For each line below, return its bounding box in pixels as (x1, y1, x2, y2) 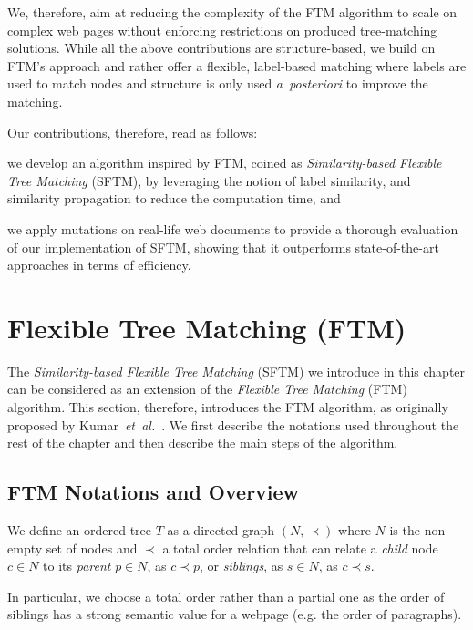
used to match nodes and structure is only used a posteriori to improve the (7, 74, 428, 93)
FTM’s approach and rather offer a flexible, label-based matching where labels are (7, 56, 467, 75)
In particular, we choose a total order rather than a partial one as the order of (7, 586, 445, 605)
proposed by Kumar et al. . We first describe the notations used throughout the (7, 415, 459, 434)
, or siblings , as (200, 556, 283, 575)
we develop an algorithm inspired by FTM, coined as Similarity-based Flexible (7, 153, 442, 172)
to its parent (43, 556, 111, 575)
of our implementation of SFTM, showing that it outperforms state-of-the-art (7, 237, 439, 256)
